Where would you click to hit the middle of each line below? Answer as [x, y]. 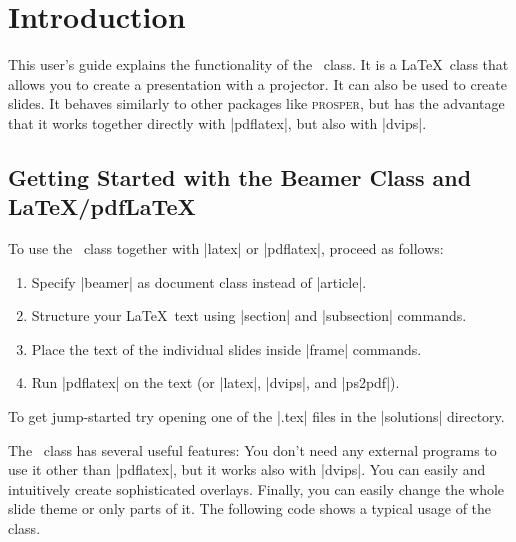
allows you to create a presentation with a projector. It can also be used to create [257, 83]
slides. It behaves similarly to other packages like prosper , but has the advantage [256, 103]
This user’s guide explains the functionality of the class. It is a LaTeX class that [258, 64]
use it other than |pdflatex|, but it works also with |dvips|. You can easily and [247, 469]
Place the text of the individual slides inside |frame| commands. [226, 348]
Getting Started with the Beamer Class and [240, 176]
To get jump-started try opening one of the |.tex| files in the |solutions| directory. [256, 416]
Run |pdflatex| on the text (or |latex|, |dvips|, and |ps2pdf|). [215, 382]
